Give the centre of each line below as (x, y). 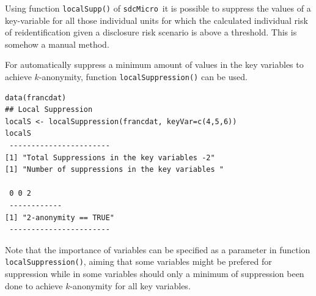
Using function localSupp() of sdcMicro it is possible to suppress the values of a (158, 8)
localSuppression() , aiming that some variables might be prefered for (138, 261)
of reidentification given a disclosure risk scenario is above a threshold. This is (151, 32)
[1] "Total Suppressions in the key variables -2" (110, 157)
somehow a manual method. (57, 44)
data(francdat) (36, 98)
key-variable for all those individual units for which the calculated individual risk (156, 20)
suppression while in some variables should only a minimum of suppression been (155, 274)
